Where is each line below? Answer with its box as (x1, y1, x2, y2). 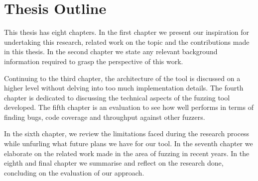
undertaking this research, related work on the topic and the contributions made (4, 36, 250, 47)
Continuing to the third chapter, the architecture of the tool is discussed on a (4, 73, 241, 83)
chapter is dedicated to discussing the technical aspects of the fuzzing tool (4, 92, 230, 102)
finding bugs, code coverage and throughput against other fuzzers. (4, 111, 205, 122)
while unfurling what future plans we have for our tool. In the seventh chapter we (4, 138, 253, 149)
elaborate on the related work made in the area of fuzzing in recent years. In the (4, 148, 250, 158)
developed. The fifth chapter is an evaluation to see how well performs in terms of (4, 102, 254, 112)
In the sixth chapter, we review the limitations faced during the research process (4, 128, 250, 139)
